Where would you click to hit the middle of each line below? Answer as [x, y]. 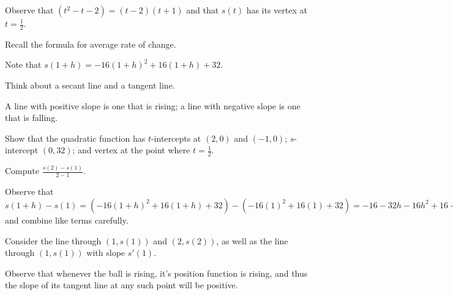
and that [203, 10]
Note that [23, 64]
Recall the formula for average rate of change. [91, 44]
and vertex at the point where [134, 150]
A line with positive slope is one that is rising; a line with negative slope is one [153, 105]
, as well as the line [252, 240]
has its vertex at [277, 10]
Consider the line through [53, 240]
